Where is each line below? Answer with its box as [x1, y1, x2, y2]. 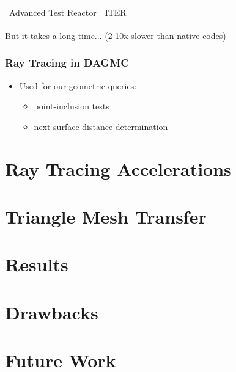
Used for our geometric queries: [19, 79, 137, 92]
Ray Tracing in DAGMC [5, 55, 129, 70]
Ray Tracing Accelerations [5, 156, 232, 181]
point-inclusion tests [34, 100, 109, 112]
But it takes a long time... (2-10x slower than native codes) [5, 29, 226, 42]
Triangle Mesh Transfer [5, 204, 207, 228]
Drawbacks [5, 299, 98, 324]
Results [5, 252, 68, 277]
